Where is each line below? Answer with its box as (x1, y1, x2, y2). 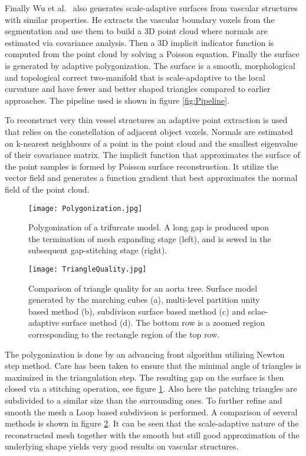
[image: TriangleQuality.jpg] (28, 265, 147, 273)
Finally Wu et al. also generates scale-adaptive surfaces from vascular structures (5, 2, 298, 14)
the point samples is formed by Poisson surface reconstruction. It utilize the (5, 160, 278, 172)
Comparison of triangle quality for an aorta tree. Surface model (28, 282, 258, 294)
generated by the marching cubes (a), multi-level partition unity (28, 293, 260, 306)
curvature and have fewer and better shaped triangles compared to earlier (5, 82, 271, 95)
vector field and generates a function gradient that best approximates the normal (5, 171, 298, 184)
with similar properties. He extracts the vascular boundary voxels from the (5, 13, 275, 25)
